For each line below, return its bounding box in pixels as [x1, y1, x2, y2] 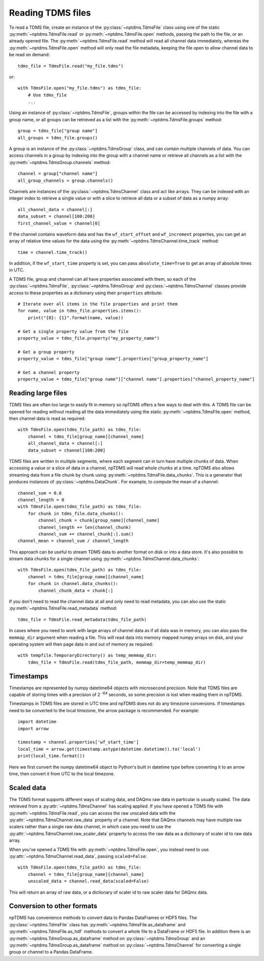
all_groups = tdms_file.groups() [18, 135, 98, 140]
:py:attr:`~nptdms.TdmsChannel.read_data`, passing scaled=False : [9, 853, 147, 859]
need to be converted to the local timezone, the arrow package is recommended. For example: [9, 707, 200, 713]
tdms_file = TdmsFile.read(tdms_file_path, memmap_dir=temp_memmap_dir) [27, 659, 206, 665]
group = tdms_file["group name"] [18, 128, 98, 134]
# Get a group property [18, 349, 75, 354]
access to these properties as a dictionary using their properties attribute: [9, 290, 163, 296]
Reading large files [9, 389, 67, 397]
